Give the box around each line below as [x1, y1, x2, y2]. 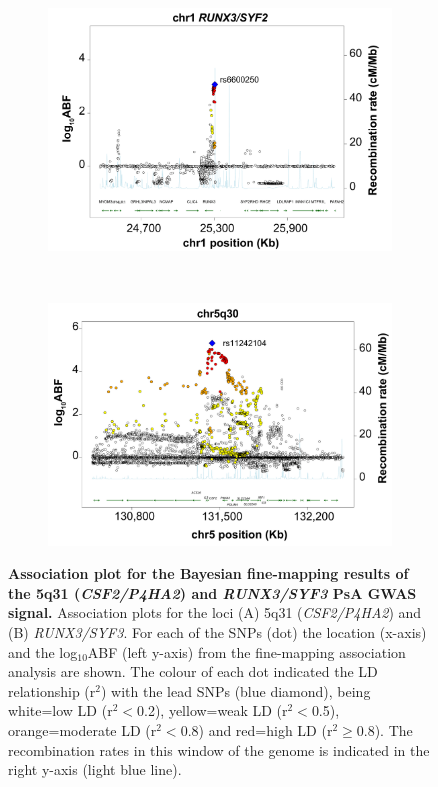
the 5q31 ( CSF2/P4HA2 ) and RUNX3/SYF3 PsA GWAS [8, 582, 417, 603]
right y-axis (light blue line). [8, 759, 182, 780]
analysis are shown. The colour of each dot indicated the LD [8, 661, 378, 682]
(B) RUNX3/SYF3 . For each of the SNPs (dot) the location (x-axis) [8, 621, 427, 642]
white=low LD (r [8, 700, 113, 721]
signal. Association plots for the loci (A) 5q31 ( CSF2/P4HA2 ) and [8, 602, 422, 623]
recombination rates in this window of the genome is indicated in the [8, 739, 430, 760]
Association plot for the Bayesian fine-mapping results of [8, 563, 409, 584]
